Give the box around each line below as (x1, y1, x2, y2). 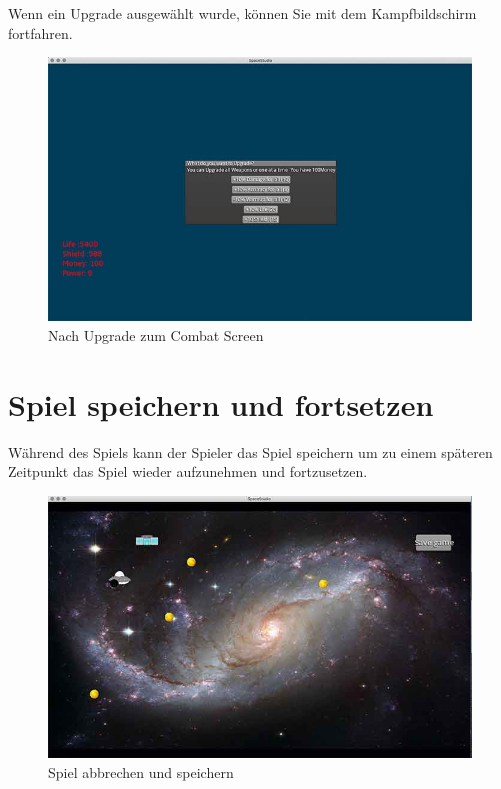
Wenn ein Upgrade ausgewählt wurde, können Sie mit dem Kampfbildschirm (8, 3, 477, 23)
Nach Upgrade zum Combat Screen (48, 324, 264, 345)
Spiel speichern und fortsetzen (8, 383, 434, 424)
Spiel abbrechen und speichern (48, 761, 234, 782)
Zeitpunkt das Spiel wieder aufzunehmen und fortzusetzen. (8, 461, 368, 482)
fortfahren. (8, 22, 73, 43)
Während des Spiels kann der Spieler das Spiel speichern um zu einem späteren (8, 441, 493, 462)
